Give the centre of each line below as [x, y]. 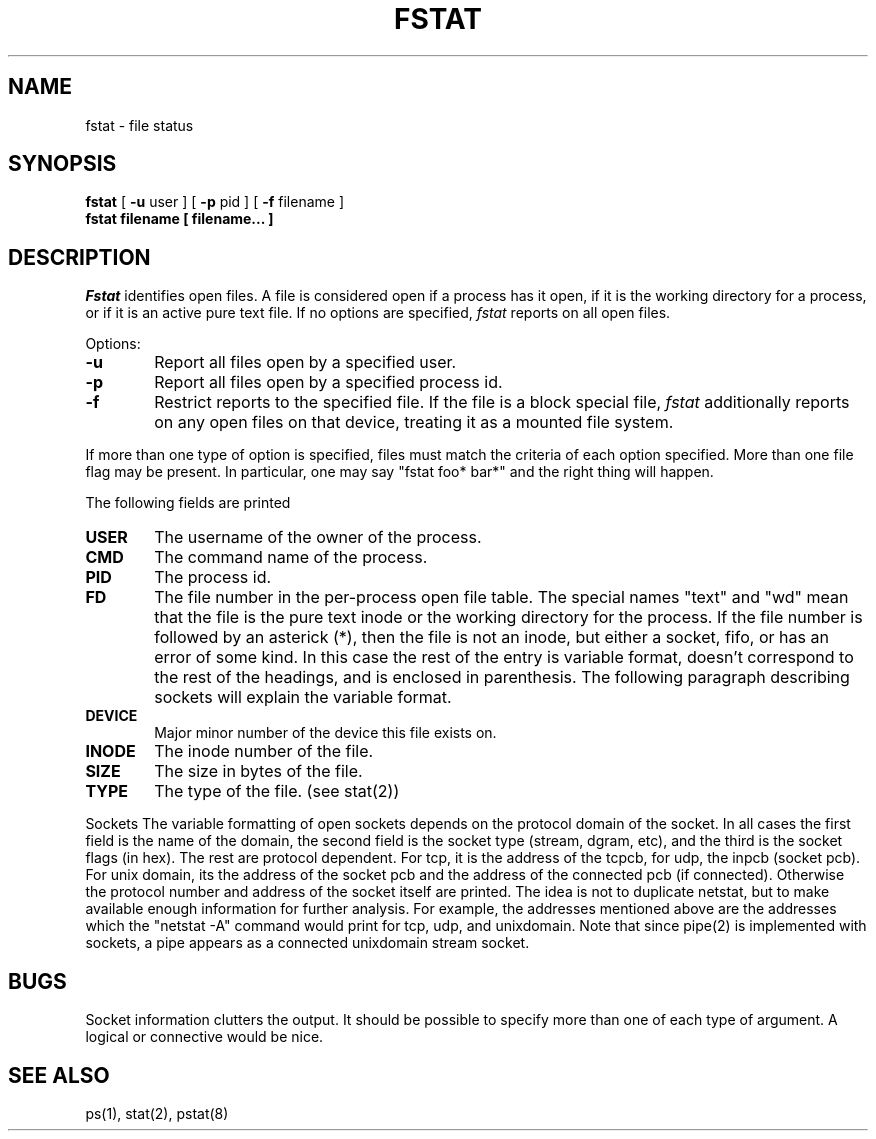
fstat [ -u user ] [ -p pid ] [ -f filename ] [214, 202]
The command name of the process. [291, 557]
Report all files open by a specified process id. [328, 382]
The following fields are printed [188, 503]
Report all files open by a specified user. [305, 362]
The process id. [213, 577]
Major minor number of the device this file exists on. [325, 733]
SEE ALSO [59, 1075]
